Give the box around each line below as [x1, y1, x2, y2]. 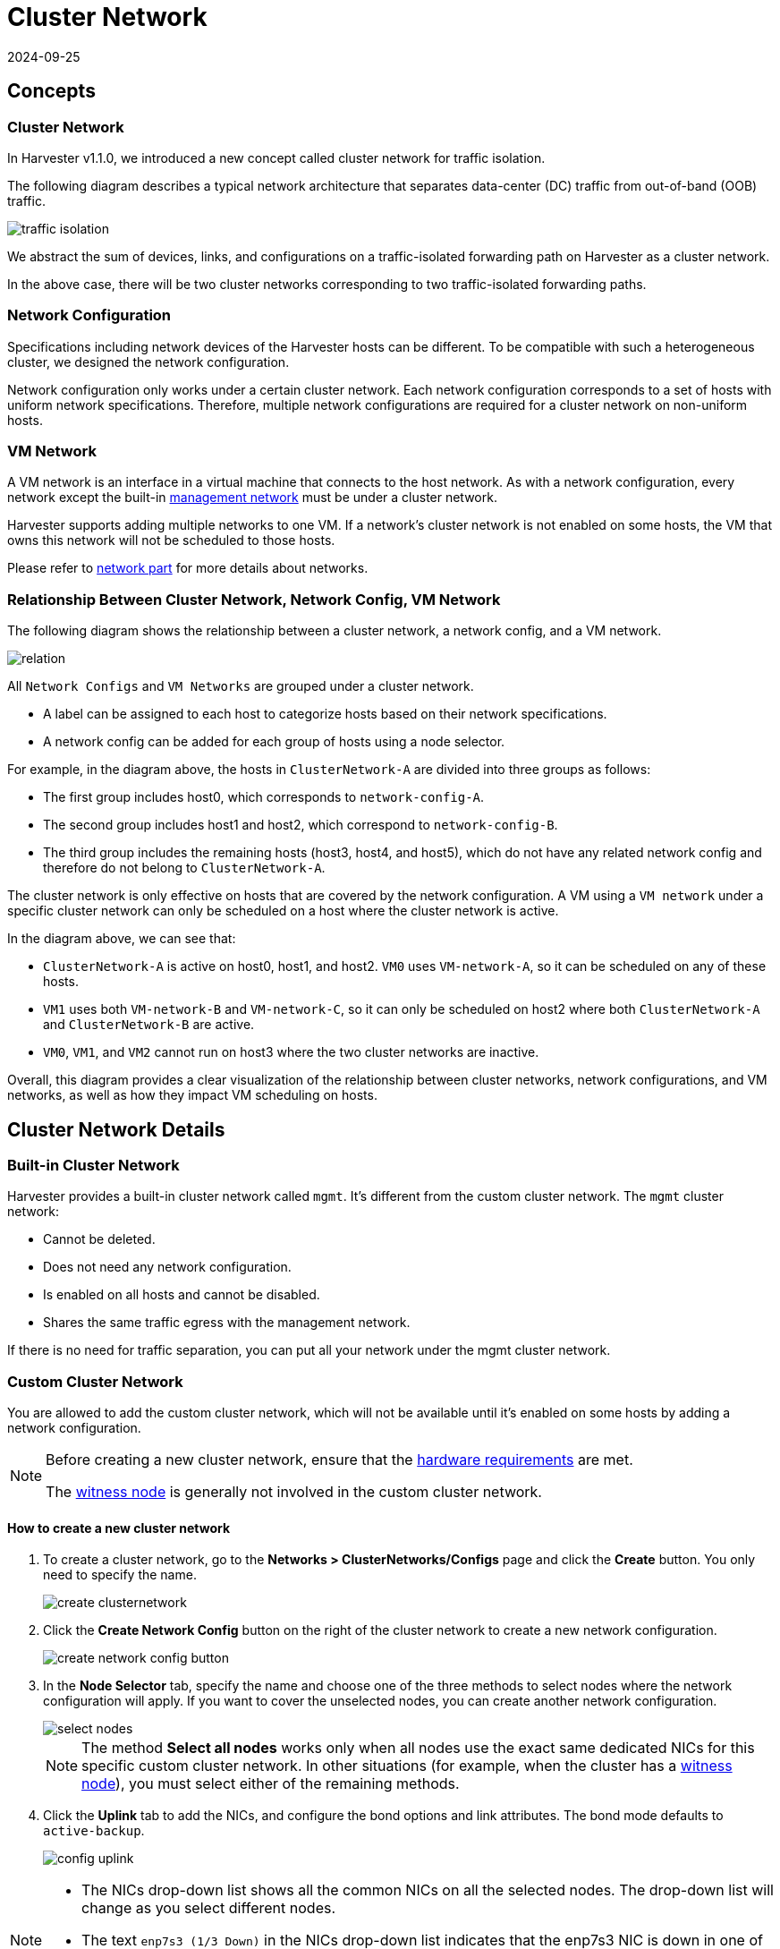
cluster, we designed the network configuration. [7, 353, 290, 370]
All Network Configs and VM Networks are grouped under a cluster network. [7, 678, 474, 694]
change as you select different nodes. [81, 1899, 336, 1918]
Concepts [7, 80, 96, 103]
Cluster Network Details [7, 1118, 225, 1141]
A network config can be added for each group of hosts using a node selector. [43, 734, 505, 750]
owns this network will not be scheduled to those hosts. [7, 532, 335, 549]
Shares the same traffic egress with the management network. [43, 1315, 411, 1331]
